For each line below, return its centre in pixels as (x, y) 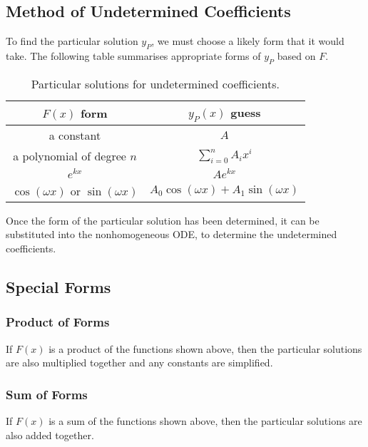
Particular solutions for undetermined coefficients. (155, 83)
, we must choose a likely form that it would (248, 41)
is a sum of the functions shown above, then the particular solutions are (205, 420)
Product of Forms (58, 322)
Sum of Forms (47, 394)
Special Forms (58, 286)
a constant (75, 135)
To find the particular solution (72, 41)
